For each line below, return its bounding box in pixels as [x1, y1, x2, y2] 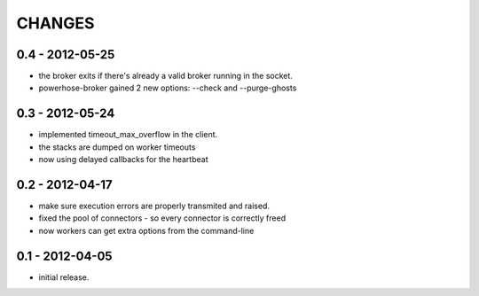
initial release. [38, 271, 90, 283]
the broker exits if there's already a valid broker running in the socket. [38, 71, 293, 82]
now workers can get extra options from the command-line [38, 225, 255, 236]
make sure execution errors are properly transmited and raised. [38, 200, 271, 212]
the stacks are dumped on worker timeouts [38, 142, 196, 152]
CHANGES [16, 13, 95, 33]
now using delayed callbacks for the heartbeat [38, 154, 208, 165]
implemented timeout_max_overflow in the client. [38, 129, 218, 140]
